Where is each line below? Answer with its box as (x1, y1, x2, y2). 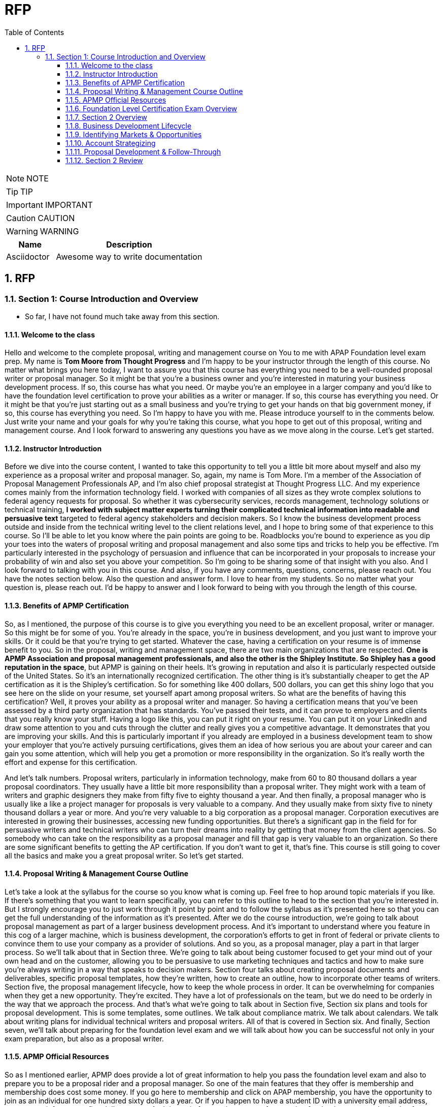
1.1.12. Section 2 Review (65, 156, 143, 165)
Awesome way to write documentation (56, 251, 202, 262)
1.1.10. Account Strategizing (65, 138, 156, 147)
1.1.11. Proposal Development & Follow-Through (65, 147, 221, 156)
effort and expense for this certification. (5, 757, 138, 766)
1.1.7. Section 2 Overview (65, 112, 147, 121)
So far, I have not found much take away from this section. (25, 312, 220, 321)
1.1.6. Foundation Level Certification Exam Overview (65, 104, 237, 113)
